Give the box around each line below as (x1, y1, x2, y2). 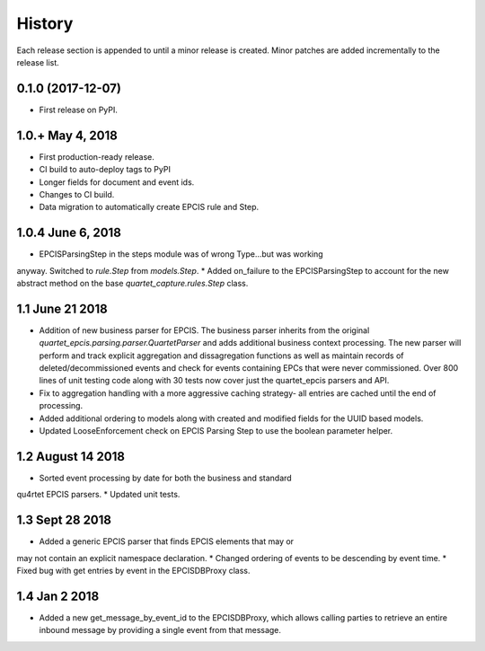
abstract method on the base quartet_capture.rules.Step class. (16, 278, 249, 288)
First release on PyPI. (39, 104, 119, 115)
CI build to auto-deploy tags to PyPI (39, 164, 171, 175)
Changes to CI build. (39, 189, 115, 199)
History (16, 13, 74, 33)
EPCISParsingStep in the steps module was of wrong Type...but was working (39, 249, 323, 260)
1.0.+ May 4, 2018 (16, 128, 119, 143)
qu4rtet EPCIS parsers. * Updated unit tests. (16, 489, 181, 500)
